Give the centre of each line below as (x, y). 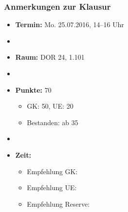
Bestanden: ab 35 (53, 122)
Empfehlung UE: (52, 188)
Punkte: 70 (33, 90)
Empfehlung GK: (52, 171)
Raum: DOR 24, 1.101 (50, 57)
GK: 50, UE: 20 (50, 106)
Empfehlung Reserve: (58, 204)
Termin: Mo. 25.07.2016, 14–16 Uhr (70, 24)
